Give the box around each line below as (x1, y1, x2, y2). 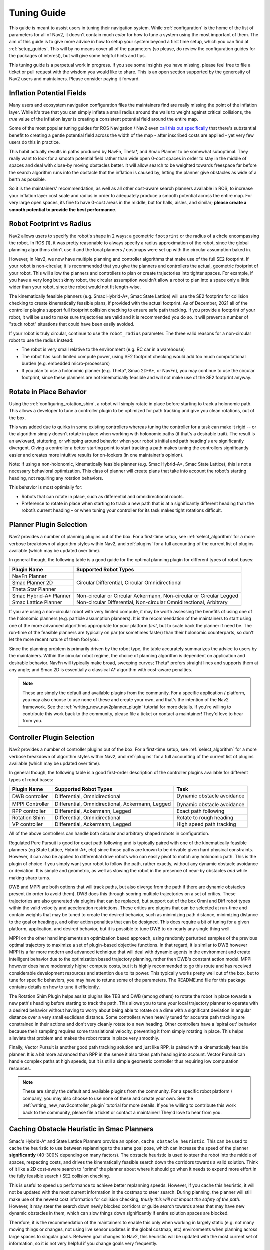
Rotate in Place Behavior (9, 387, 87, 396)
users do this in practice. (9, 139, 60, 145)
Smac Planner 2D (12, 579, 53, 586)
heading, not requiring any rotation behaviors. (9, 475, 103, 481)
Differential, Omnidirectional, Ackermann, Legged (55, 800, 171, 807)
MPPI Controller (12, 800, 49, 807)
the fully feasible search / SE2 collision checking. (9, 1173, 110, 1179)
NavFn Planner (12, 572, 47, 579)
